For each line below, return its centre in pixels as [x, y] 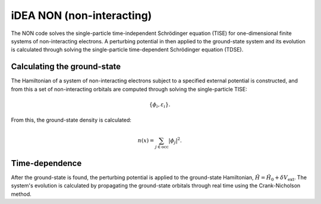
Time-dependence [46, 163]
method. [21, 194]
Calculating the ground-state [66, 67]
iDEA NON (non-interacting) [81, 15]
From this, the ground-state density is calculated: [71, 120]
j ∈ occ [162, 147]
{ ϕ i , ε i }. [160, 105]
